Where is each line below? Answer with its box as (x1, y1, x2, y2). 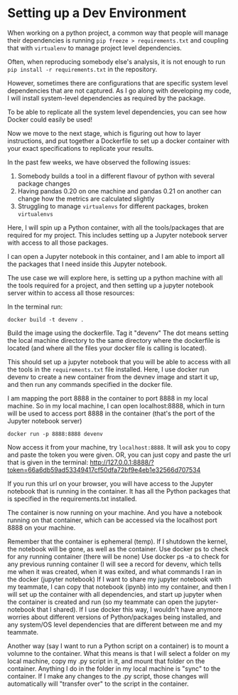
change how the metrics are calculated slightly (17, 194, 155, 203)
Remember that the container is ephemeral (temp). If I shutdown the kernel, (7, 537, 228, 546)
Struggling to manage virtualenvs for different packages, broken (17, 201, 208, 211)
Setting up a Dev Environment (7, 5, 187, 21)
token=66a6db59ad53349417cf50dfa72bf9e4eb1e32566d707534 (7, 465, 201, 474)
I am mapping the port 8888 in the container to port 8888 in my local (7, 393, 208, 403)
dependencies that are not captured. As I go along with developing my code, (7, 86, 232, 95)
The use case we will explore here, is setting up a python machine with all (7, 273, 223, 282)
